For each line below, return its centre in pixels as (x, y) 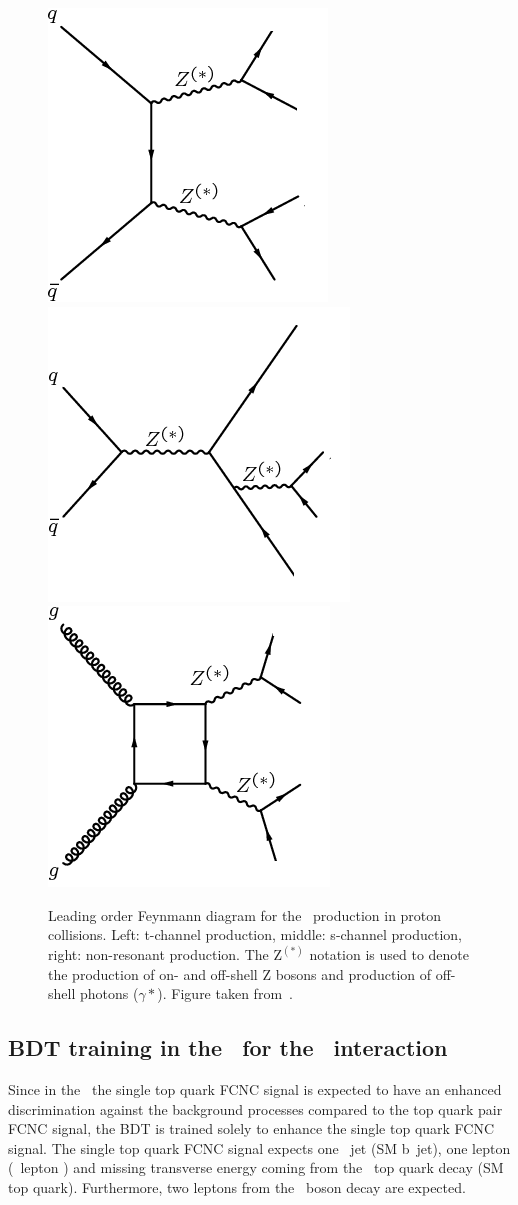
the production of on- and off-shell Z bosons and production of (240, 973)
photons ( (109, 993)
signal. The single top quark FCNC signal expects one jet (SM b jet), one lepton (259, 1147)
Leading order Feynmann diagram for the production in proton (245, 914)
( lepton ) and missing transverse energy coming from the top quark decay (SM (256, 1167)
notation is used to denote (389, 953)
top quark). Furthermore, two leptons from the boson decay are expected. (237, 1186)
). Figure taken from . (225, 993)
